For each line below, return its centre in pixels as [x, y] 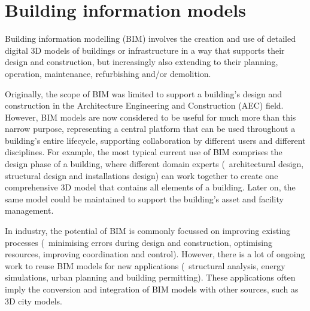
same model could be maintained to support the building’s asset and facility [144, 198]
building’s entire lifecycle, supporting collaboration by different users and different [155, 140]
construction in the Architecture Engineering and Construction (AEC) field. [144, 105]
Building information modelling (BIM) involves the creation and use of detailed [150, 39]
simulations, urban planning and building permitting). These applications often [150, 277]
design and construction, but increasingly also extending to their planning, [142, 62]
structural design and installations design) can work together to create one [142, 175]
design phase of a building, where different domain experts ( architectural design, [154, 164]
